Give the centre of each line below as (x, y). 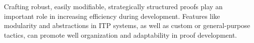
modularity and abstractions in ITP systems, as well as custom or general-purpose (127, 25)
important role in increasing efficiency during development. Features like (112, 16)
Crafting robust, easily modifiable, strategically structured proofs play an (113, 6)
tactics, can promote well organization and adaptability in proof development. (121, 35)
